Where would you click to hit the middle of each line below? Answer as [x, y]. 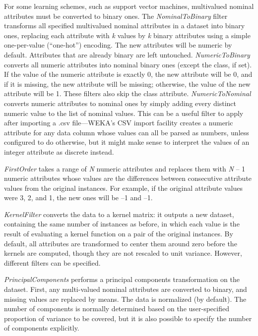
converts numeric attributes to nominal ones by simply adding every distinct [120, 103]
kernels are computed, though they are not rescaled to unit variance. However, [123, 253]
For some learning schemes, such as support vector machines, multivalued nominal [129, 6]
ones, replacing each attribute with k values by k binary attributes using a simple [127, 35]
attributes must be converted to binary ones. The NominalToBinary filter [116, 16]
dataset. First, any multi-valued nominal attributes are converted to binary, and [126, 289]
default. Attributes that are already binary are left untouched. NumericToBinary [127, 54]
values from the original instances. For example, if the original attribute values [123, 188]
